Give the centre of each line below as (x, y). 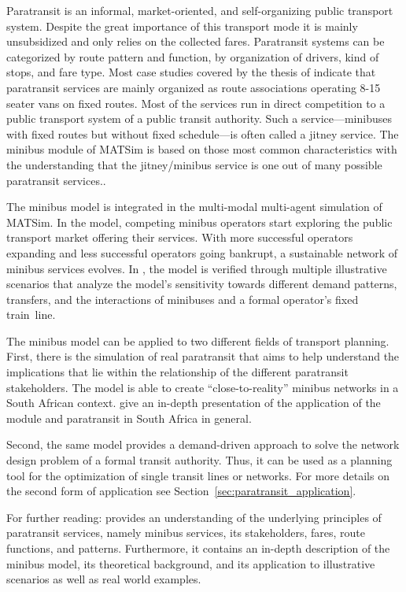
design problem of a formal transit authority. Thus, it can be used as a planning (199, 460)
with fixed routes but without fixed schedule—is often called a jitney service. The (203, 133)
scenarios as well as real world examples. (104, 579)
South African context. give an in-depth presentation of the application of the (194, 403)
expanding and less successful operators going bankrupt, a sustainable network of (202, 252)
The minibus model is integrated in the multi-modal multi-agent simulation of (194, 207)
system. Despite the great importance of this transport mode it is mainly (182, 26)
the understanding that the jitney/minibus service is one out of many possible (194, 164)
